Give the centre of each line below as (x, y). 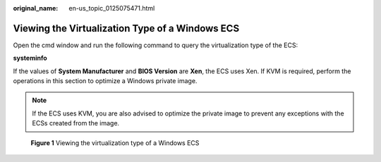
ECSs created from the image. (76, 123)
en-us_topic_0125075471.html (112, 8)
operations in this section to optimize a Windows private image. (105, 81)
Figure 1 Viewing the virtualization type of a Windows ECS (115, 143)
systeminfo (30, 58)
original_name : (36, 8)
